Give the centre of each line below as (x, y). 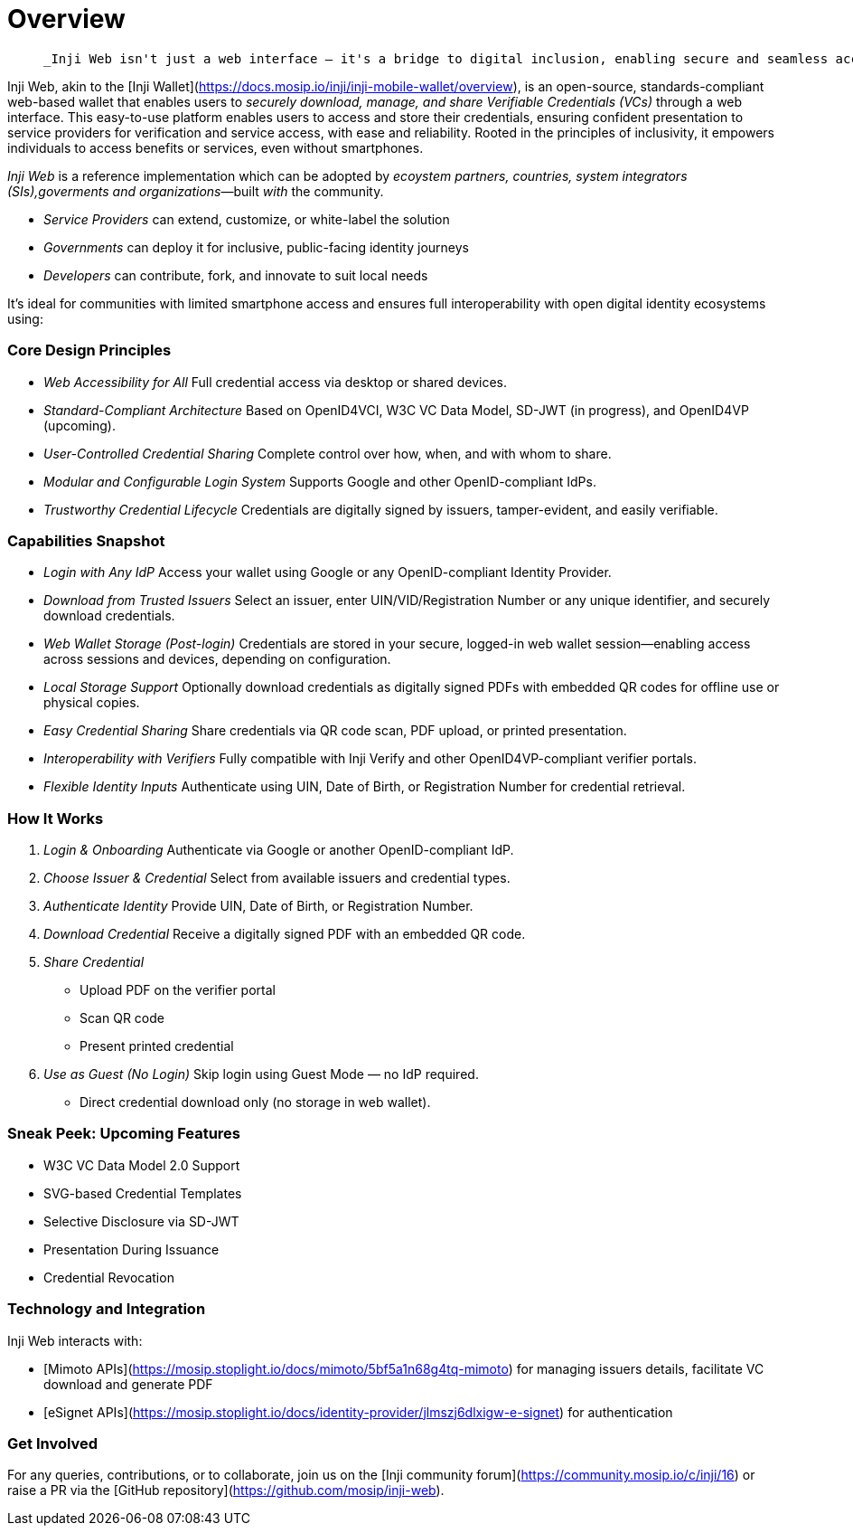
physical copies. (92, 703)
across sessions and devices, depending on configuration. (217, 659)
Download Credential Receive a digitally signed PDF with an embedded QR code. (285, 934)
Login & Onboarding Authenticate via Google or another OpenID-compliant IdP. (279, 850)
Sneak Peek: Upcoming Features (124, 1134)
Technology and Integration (107, 1309)
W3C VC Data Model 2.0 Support (142, 1165)
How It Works (56, 818)
